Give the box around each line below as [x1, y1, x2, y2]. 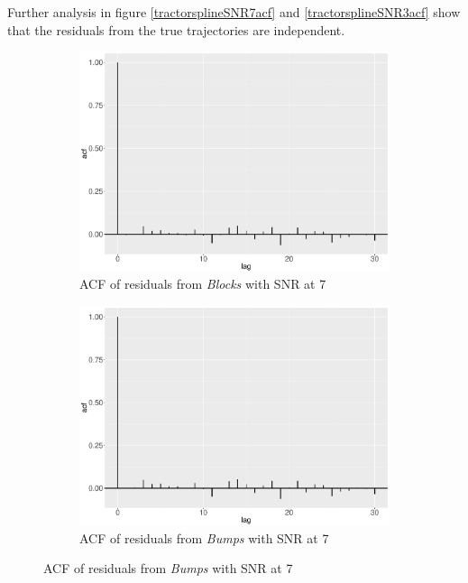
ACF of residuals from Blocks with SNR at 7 [79, 274, 326, 293]
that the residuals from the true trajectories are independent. [7, 20, 345, 39]
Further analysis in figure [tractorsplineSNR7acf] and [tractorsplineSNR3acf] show [7, 3, 461, 21]
